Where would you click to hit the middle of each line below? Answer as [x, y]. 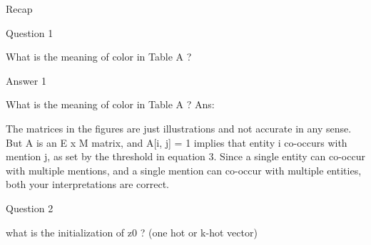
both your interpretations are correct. [87, 184]
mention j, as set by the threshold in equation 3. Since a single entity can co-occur [185, 156]
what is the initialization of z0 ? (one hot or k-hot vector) [132, 232]
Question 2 [30, 208]
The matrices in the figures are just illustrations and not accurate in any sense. [179, 128]
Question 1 [30, 32]
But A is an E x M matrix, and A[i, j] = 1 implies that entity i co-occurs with [177, 142]
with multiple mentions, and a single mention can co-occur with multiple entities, [184, 170]
